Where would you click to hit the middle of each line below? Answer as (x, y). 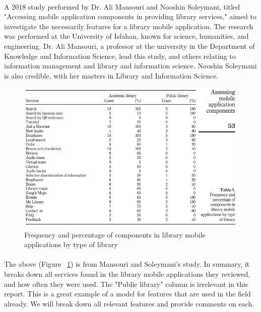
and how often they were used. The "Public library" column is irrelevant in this (126, 284)
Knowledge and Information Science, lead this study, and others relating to (120, 56)
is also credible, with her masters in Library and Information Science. (111, 75)
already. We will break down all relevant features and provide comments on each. (129, 303)
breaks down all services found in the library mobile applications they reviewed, (127, 274)
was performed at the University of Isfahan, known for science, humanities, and (126, 36)
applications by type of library (71, 244)
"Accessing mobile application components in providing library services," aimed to (130, 16)
